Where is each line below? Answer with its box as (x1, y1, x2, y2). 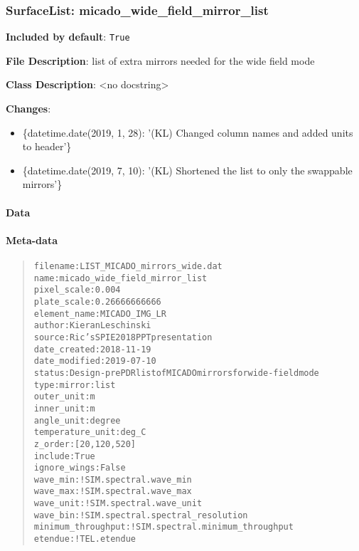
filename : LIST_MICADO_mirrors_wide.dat (33, 261, 223, 272)
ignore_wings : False (33, 463, 126, 473)
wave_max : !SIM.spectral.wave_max (33, 486, 192, 497)
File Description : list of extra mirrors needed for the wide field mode (6, 53, 315, 68)
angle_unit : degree (33, 415, 121, 426)
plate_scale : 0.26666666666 (33, 296, 161, 307)
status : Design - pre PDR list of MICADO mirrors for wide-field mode (33, 367, 319, 378)
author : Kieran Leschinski (33, 320, 151, 331)
